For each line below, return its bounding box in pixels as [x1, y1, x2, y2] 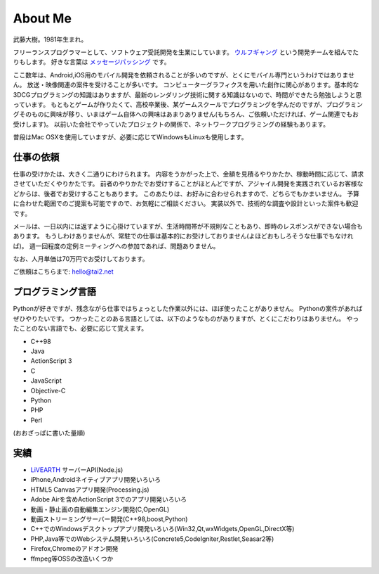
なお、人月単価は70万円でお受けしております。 [13, 255, 149, 263]
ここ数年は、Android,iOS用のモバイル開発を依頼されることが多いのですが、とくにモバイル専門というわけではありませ [13, 70, 354, 79]
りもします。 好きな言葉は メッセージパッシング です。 [13, 58, 171, 66]
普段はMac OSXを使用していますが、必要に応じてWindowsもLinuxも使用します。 [13, 133, 248, 141]
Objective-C [30, 386, 66, 395]
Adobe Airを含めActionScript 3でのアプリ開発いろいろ [30, 495, 187, 504]
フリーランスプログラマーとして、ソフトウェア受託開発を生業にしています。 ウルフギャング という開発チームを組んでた [13, 48, 359, 56]
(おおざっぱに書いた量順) [13, 429, 86, 438]
